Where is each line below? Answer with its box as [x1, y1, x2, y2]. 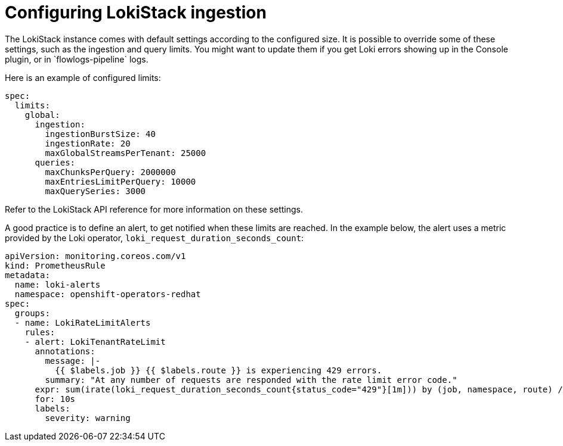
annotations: [35, 346, 95, 356]
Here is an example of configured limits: [5, 72, 161, 83]
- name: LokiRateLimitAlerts [14, 317, 151, 328]
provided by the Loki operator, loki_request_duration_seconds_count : [5, 232, 304, 243]
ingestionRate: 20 [45, 138, 131, 148]
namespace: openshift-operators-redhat [14, 289, 201, 299]
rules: [24, 327, 55, 337]
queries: [35, 157, 76, 167]
